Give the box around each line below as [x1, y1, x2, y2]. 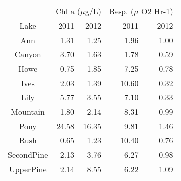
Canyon [14, 48, 41, 60]
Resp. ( [109, 5, 134, 17]
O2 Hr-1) [141, 5, 173, 17]
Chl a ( [56, 5, 81, 17]
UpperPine [9, 163, 47, 175]
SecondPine [8, 149, 48, 160]
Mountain [11, 106, 45, 117]
